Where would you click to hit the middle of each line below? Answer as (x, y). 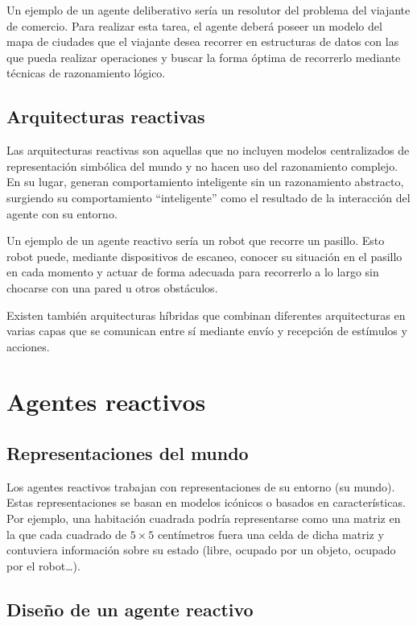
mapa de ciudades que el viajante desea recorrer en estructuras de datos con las (203, 41)
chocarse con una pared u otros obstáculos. (112, 287)
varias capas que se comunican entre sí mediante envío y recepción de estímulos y (207, 331)
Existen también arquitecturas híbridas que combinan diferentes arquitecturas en (206, 315)
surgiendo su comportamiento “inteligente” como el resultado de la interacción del (208, 197)
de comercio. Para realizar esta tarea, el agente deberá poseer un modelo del (194, 25)
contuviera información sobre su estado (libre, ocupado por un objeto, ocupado (201, 550)
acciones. (28, 346)
